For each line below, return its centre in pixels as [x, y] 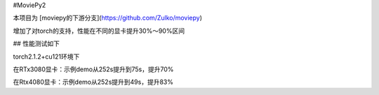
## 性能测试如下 [36, 44]
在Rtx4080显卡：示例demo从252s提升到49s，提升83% [93, 82]
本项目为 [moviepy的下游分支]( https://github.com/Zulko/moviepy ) [108, 18]
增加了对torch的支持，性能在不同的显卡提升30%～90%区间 [99, 31]
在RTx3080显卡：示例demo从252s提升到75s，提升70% [93, 69]
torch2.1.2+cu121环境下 [46, 57]
